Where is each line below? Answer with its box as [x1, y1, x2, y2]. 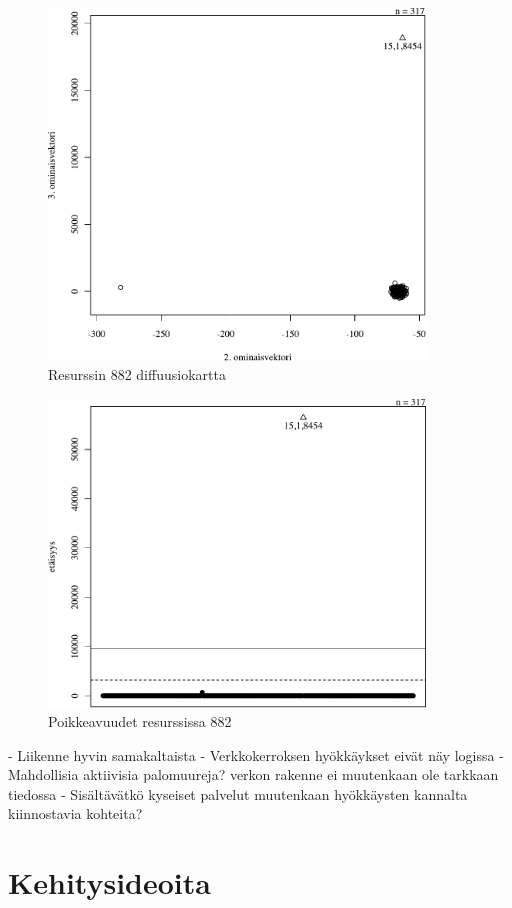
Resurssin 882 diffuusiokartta [48, 364, 226, 385]
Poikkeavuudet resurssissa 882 [48, 711, 232, 732]
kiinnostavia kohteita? [8, 803, 143, 824]
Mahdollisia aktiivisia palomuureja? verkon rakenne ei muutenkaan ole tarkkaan [8, 764, 499, 785]
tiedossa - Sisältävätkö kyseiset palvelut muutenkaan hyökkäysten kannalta [8, 783, 468, 804]
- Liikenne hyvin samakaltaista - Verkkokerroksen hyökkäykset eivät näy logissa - [8, 744, 504, 765]
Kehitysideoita [8, 862, 211, 903]
